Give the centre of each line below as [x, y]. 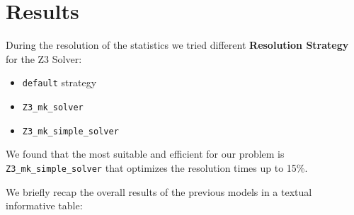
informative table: [44, 205]
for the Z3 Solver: [44, 58]
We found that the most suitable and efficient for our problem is [145, 154]
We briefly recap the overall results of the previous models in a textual [159, 191]
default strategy [59, 82]
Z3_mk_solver [53, 107]
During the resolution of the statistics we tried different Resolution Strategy [177, 45]
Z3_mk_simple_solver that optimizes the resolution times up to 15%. [157, 167]
